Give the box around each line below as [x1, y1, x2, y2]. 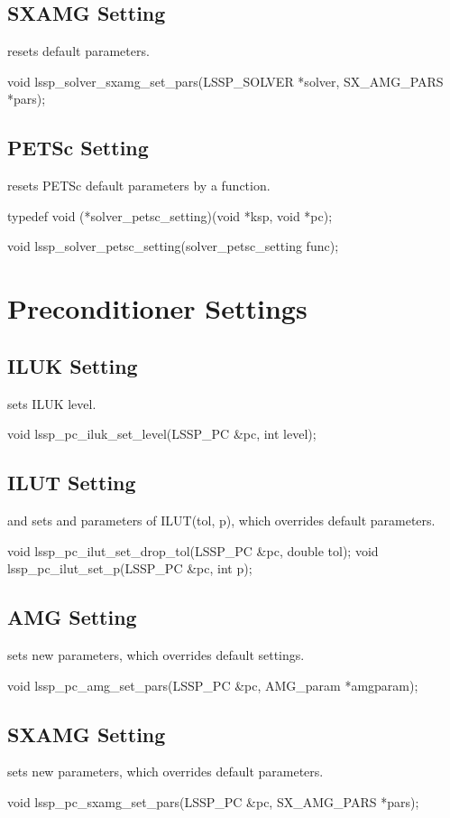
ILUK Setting [7, 351, 138, 379]
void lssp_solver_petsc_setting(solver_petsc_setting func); [7, 237, 339, 256]
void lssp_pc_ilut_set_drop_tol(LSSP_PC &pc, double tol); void [7, 541, 379, 560]
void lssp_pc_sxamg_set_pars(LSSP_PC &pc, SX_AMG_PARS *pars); [7, 792, 419, 811]
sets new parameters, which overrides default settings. [7, 645, 305, 664]
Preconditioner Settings [7, 290, 308, 327]
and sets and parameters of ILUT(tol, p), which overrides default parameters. [7, 510, 436, 529]
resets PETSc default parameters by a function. [7, 176, 271, 195]
